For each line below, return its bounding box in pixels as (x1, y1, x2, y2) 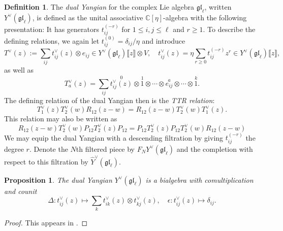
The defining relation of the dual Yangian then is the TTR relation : (4, 95, 215, 106)
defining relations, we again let (4, 35, 100, 46)
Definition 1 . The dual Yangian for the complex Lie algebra (4, 2, 195, 12)
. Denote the (29, 143, 68, 154)
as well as (4, 64, 34, 75)
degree (4, 143, 24, 154)
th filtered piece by (76, 143, 135, 154)
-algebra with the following (163, 12, 247, 22)
